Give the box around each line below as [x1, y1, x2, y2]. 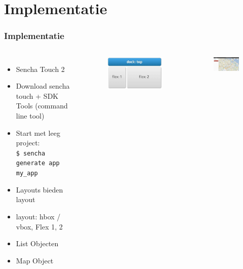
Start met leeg [16, 127, 60, 138]
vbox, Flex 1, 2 [16, 221, 63, 232]
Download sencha [16, 81, 70, 91]
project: [16, 137, 40, 148]
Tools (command [16, 100, 68, 111]
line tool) [16, 110, 45, 121]
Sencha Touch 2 [16, 63, 65, 74]
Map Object [16, 255, 54, 265]
